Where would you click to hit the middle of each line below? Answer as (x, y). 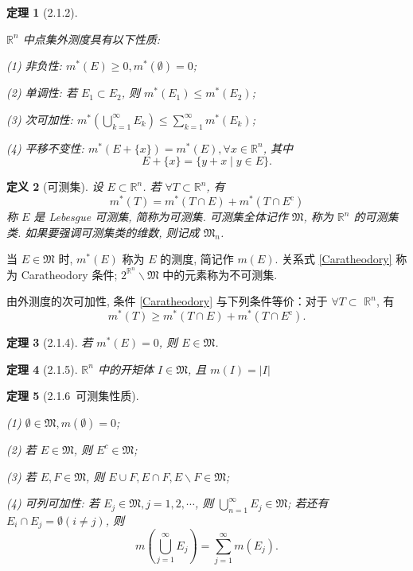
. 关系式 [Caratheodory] (333, 259)
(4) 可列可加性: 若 (53, 503)
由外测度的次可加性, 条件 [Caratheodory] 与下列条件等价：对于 (167, 301)
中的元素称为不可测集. (220, 274)
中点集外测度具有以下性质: (91, 39)
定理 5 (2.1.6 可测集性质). (73, 396)
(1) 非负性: (34, 66)
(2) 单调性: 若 (42, 93)
